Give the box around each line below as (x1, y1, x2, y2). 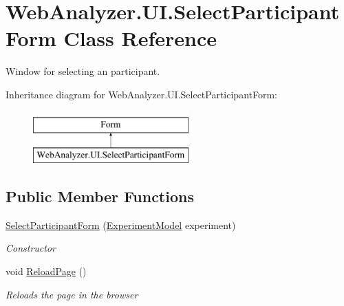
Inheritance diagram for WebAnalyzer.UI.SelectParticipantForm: (6, 87, 278, 101)
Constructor (6, 241, 56, 255)
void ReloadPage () (6, 264, 87, 278)
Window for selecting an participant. (6, 64, 160, 78)
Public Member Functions (6, 186, 194, 207)
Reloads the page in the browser (6, 287, 138, 301)
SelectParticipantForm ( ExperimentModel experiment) (6, 217, 236, 232)
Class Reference (63, 24, 217, 52)
